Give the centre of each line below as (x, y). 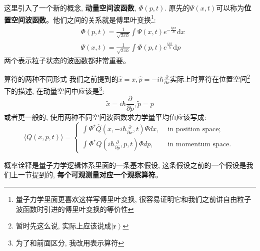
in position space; (194, 130)
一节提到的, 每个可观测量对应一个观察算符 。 (90, 175)
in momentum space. (199, 145)
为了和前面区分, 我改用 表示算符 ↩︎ (70, 242)
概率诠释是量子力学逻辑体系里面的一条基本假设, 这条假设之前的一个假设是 (125, 165)
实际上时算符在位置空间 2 (210, 78)
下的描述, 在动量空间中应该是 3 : (54, 90)
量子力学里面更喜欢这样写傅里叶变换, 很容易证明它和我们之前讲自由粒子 (133, 199)
